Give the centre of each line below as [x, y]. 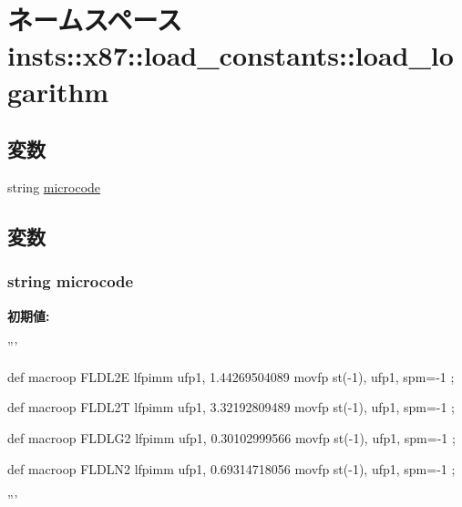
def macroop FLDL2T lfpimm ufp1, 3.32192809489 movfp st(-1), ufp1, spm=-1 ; [231, 407]
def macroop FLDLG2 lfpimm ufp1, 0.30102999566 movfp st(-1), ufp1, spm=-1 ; [231, 437]
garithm [58, 91]
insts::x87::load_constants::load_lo [231, 55]
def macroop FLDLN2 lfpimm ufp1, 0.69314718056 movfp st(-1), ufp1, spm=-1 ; [231, 468]
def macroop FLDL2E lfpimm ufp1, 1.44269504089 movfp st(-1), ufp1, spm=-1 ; [231, 376]
